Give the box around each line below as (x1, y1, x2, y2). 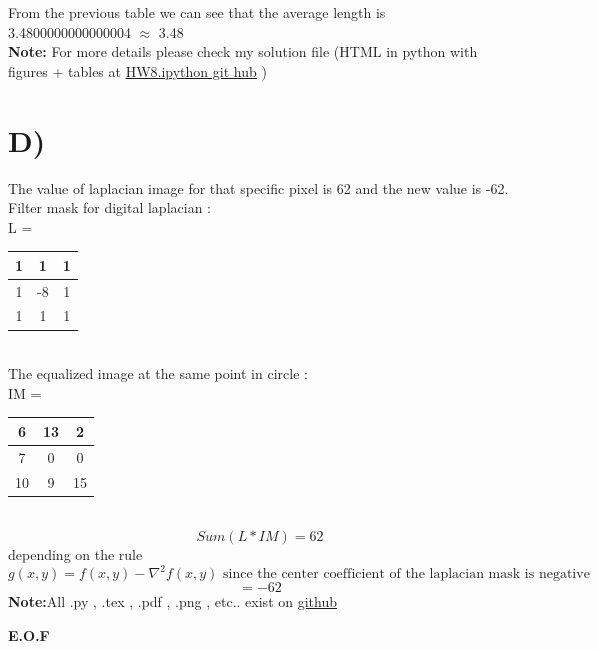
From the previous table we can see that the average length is (8, 2, 386, 22)
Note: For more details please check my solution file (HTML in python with (8, 41, 478, 62)
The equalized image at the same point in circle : (8, 363, 308, 384)
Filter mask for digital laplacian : (8, 197, 211, 218)
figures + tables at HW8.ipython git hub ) (8, 60, 267, 81)
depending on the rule (8, 544, 143, 565)
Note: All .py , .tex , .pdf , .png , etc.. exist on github (8, 591, 337, 612)
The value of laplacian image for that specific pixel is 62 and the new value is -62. (8, 177, 509, 198)
